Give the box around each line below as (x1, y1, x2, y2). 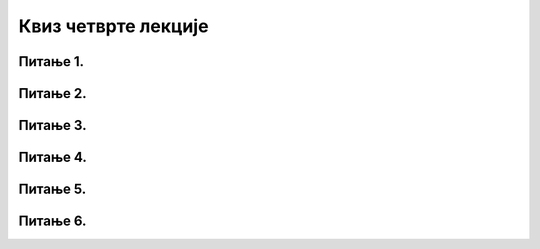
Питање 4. (18, 149, 87, 166)
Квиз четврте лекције (18, 15, 209, 37)
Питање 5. (18, 181, 87, 198)
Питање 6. (18, 213, 87, 230)
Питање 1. (18, 53, 85, 70)
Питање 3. (18, 117, 87, 134)
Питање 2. (18, 85, 87, 102)
